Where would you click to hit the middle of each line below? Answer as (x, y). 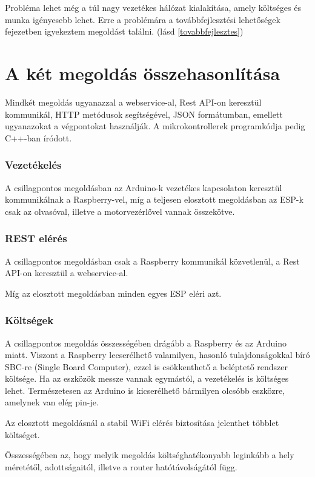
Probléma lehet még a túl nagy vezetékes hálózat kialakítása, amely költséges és (153, 7)
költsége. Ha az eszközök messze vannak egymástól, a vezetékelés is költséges (147, 378)
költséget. (22, 434)
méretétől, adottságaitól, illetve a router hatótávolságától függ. (121, 466)
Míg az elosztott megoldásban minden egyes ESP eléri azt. (113, 293)
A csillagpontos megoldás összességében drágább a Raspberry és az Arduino (146, 343)
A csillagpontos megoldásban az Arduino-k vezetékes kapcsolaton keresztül (144, 187)
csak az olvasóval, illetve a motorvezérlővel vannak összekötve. (120, 211)
